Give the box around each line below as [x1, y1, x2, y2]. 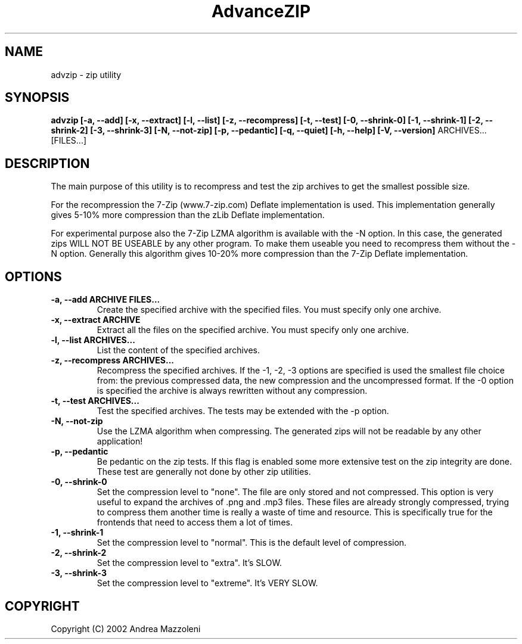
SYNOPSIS [5, 90, 70, 105]
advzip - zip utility [51, 69, 122, 80]
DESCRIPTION [5, 155, 90, 171]
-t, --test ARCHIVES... [51, 396, 139, 406]
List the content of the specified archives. [97, 345, 260, 356]
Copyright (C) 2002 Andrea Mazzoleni [51, 623, 201, 634]
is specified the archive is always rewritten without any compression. [97, 385, 368, 396]
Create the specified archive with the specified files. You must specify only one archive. [97, 304, 442, 315]
